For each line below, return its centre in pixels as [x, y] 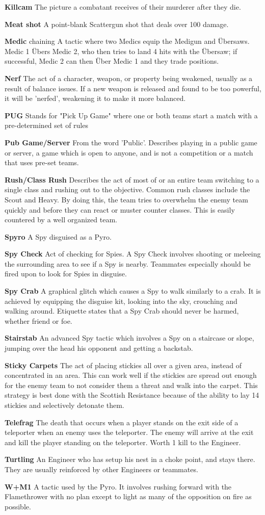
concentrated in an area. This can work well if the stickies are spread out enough [131, 375]
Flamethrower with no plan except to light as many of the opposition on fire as [128, 496]
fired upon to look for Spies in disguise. [66, 274]
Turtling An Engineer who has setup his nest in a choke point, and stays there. [130, 459]
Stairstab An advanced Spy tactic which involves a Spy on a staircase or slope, [129, 338]
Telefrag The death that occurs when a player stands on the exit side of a [122, 422]
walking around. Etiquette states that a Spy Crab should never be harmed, [122, 311]
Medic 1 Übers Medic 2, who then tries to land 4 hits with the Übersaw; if [121, 51]
